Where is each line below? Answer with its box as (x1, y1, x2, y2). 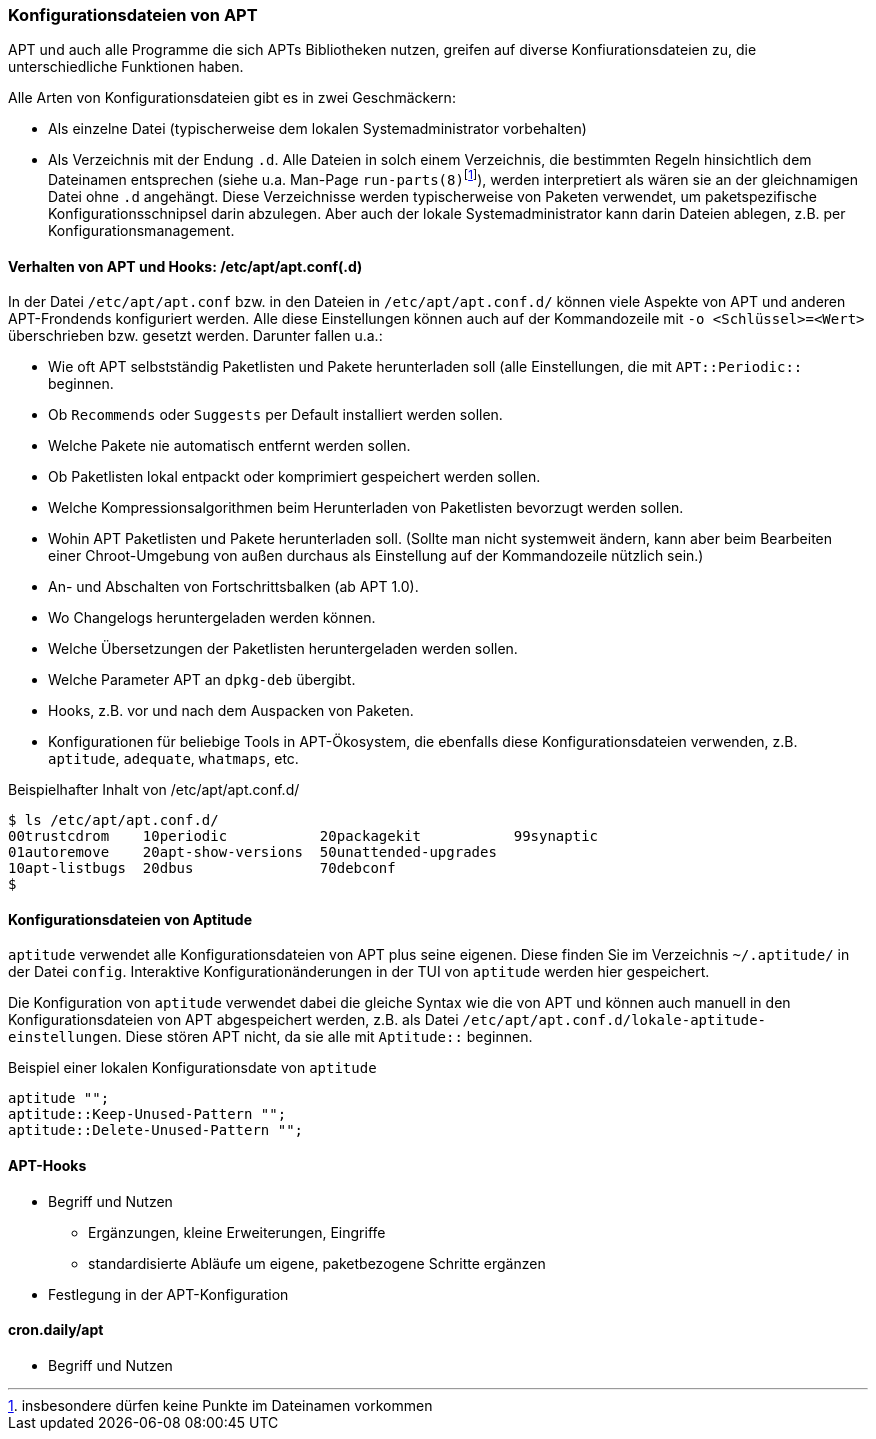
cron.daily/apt (8, 1321, 104, 1339)
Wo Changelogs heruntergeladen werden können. (48, 609, 376, 627)
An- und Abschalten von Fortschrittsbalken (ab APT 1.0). (48, 578, 419, 596)
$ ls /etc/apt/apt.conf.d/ (8, 812, 219, 829)
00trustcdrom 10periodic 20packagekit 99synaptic (8, 828, 599, 845)
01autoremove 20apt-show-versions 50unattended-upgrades (8, 844, 497, 861)
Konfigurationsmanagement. (48, 222, 235, 240)
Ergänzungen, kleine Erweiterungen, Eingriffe (88, 1223, 386, 1241)
